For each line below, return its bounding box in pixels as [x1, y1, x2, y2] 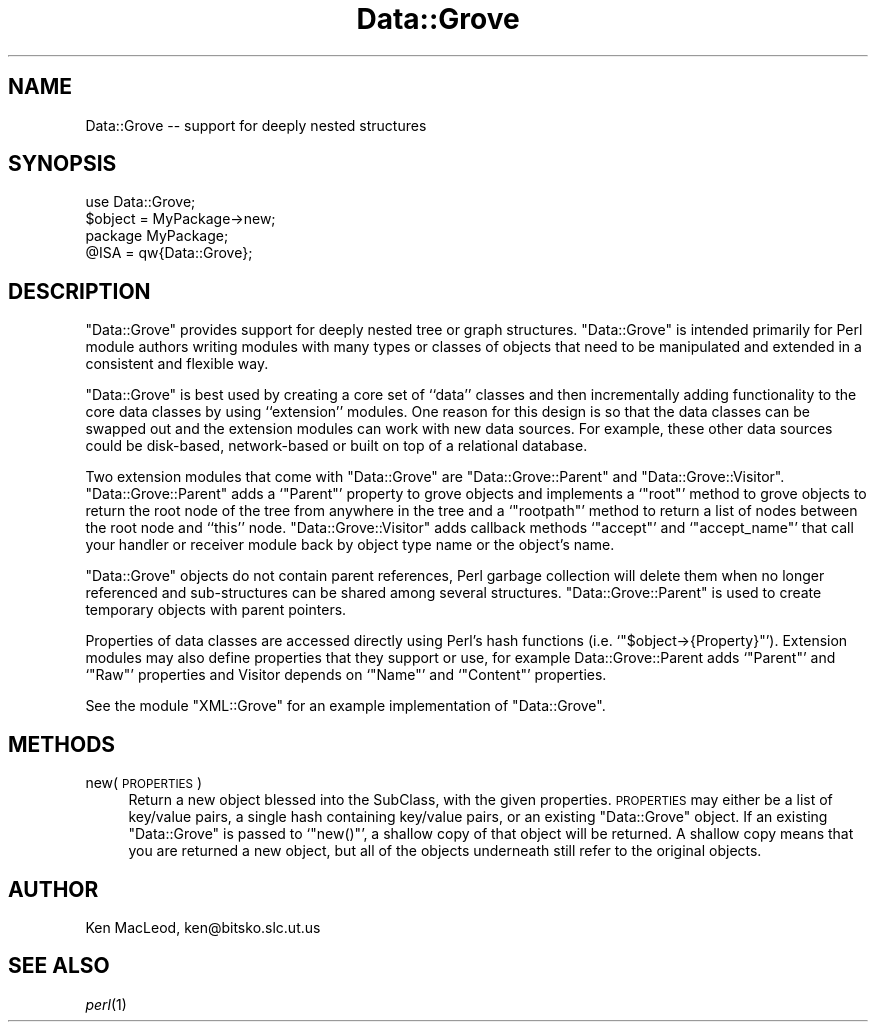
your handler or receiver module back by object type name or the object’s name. [85, 536, 615, 554]
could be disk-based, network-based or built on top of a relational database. [85, 437, 588, 455]
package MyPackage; [85, 227, 229, 245]
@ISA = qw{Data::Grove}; [85, 244, 253, 262]
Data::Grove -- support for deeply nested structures [85, 116, 427, 134]
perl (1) [85, 995, 127, 1013]
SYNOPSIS [8, 151, 117, 177]
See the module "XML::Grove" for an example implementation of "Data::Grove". [85, 697, 606, 715]
